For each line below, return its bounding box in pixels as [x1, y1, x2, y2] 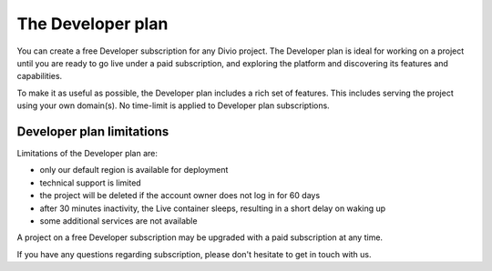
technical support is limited [39, 177, 141, 188]
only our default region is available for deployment [39, 165, 229, 176]
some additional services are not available [39, 215, 198, 226]
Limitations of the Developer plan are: [16, 148, 159, 159]
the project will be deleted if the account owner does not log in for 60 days [39, 190, 321, 201]
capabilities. [16, 71, 63, 82]
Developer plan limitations [16, 124, 169, 139]
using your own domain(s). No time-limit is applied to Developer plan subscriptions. [16, 100, 330, 111]
